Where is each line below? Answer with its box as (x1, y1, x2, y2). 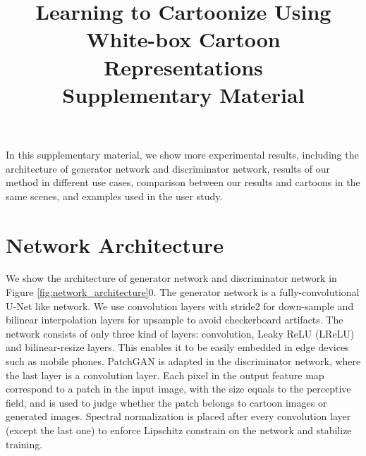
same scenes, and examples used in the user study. (6, 188, 223, 203)
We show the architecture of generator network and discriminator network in (6, 271, 337, 285)
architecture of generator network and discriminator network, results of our (6, 161, 330, 175)
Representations (104, 52, 263, 81)
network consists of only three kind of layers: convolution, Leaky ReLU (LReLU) (6, 326, 355, 340)
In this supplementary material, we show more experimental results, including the (6, 147, 359, 161)
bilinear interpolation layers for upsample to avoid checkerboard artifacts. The (6, 312, 343, 327)
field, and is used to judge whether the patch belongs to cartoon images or (6, 395, 327, 409)
